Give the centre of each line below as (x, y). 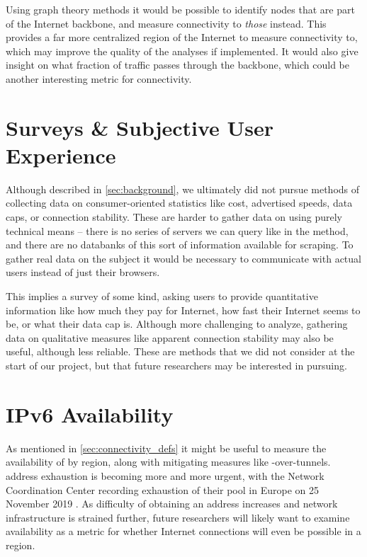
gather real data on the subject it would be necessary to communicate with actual (183, 258)
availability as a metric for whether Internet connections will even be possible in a (183, 531)
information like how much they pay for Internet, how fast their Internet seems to (183, 310)
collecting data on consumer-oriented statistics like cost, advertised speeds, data (179, 203)
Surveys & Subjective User (140, 127)
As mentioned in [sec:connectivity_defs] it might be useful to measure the (166, 448)
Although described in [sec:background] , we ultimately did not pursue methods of (183, 189)
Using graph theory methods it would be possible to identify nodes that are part (180, 9)
